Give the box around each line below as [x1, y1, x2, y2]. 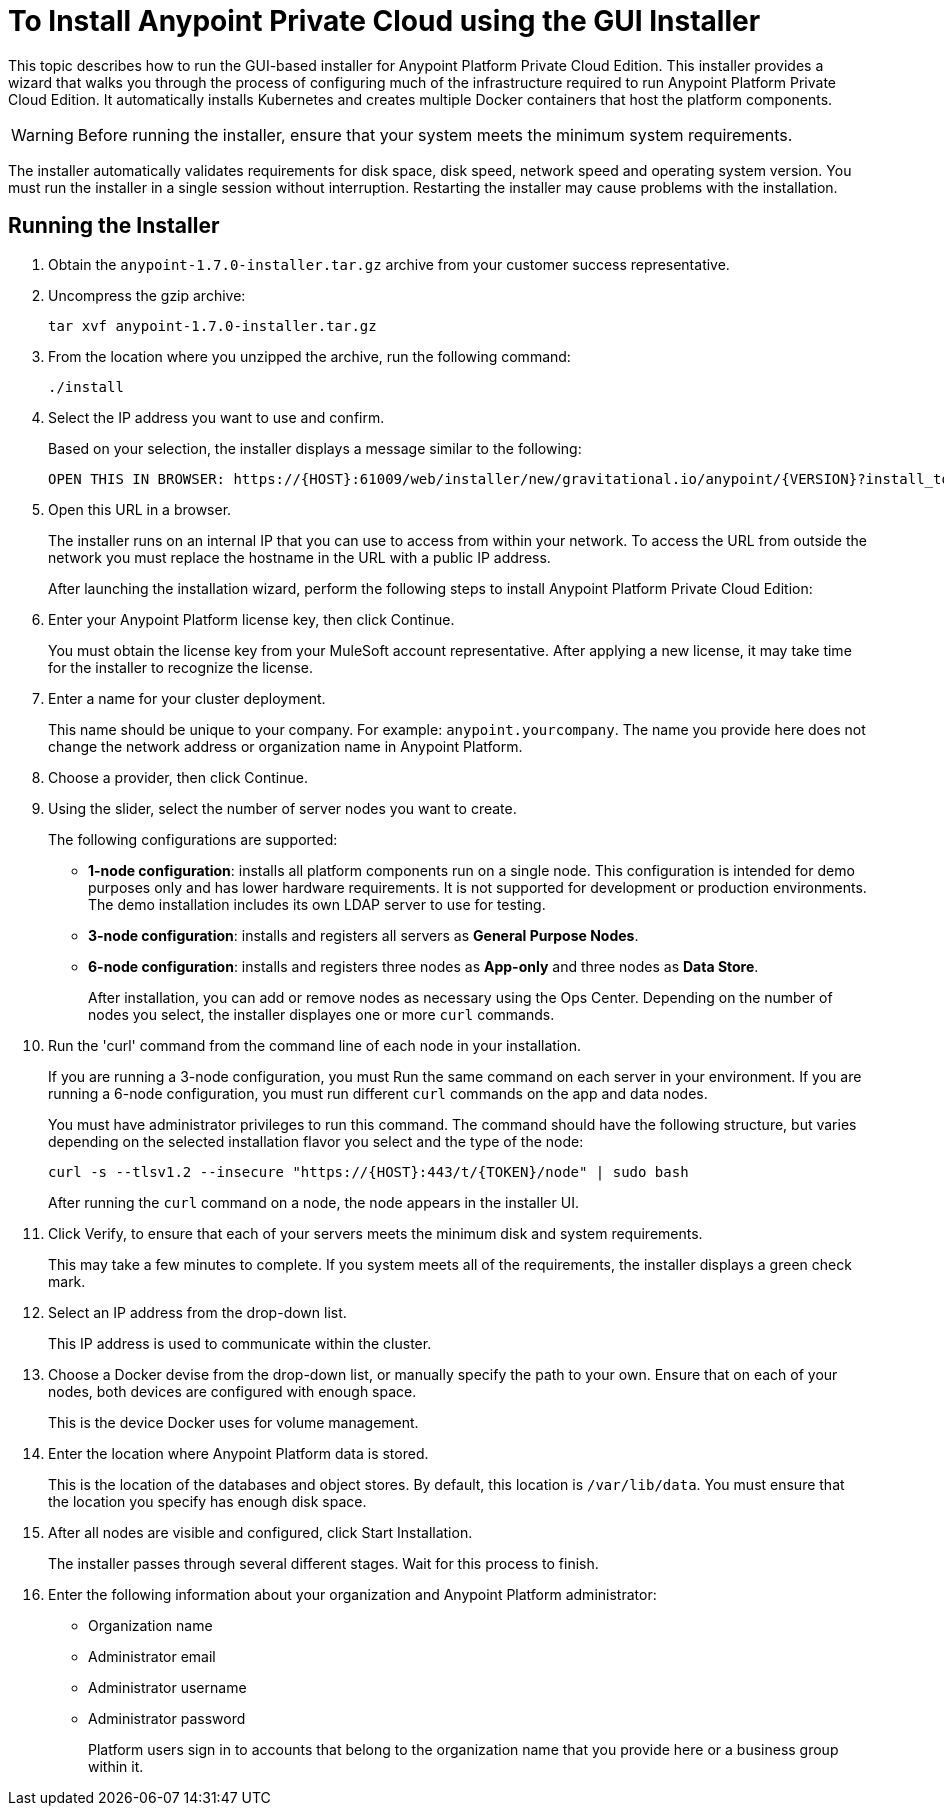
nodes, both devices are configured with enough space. [48, 1382, 417, 1400]
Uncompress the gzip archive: [48, 286, 246, 304]
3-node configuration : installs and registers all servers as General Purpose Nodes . [88, 926, 639, 944]
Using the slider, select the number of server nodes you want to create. [48, 799, 517, 817]
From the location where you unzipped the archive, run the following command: [48, 347, 571, 365]
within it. [88, 1757, 144, 1775]
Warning [11, 124, 74, 145]
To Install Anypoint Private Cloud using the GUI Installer [8, 4, 761, 38]
